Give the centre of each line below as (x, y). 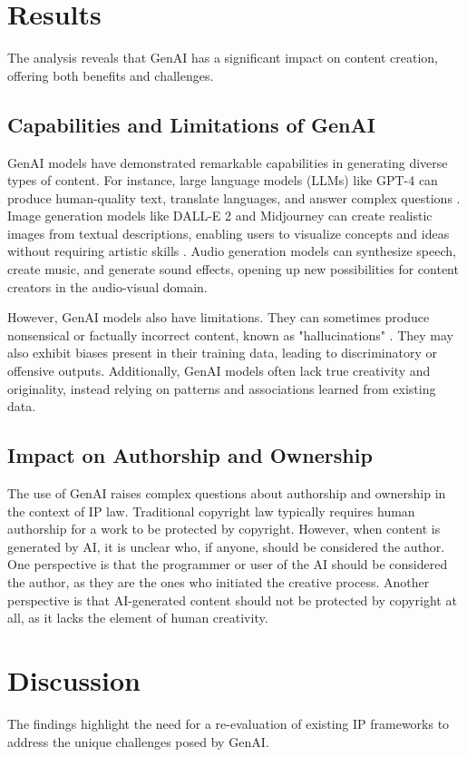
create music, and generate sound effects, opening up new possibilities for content (233, 269)
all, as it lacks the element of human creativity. (138, 618)
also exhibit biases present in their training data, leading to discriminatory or (222, 353)
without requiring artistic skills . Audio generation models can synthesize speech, (232, 251)
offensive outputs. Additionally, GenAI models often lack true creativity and (219, 371)
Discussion (74, 679)
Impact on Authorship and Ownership (190, 455)
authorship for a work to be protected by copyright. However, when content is (224, 529)
